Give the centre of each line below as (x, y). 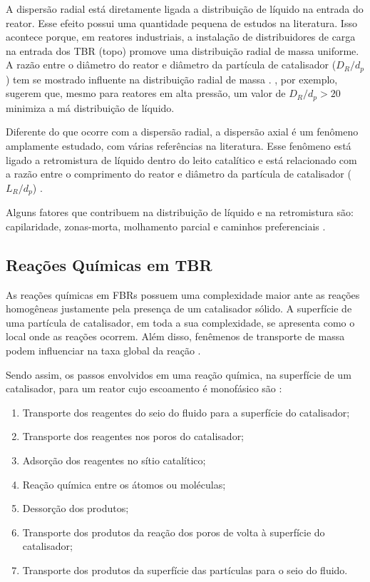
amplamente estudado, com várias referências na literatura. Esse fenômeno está (179, 146)
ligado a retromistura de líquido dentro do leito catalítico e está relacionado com (181, 159)
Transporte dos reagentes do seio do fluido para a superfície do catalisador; (186, 412)
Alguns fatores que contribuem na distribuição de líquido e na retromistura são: (180, 212)
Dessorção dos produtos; (76, 508)
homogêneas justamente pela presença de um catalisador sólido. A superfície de (179, 308)
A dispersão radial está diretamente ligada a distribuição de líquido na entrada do (185, 9)
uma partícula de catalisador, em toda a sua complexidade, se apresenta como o (180, 322)
